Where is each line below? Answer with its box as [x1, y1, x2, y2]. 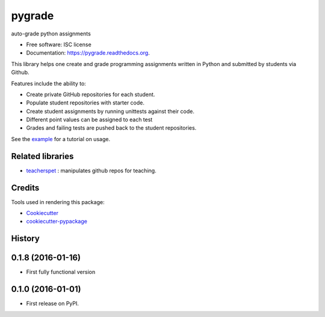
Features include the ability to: [11, 80, 87, 87]
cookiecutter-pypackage [26, 218, 87, 225]
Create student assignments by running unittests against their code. [26, 107, 195, 115]
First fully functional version [26, 268, 96, 276]
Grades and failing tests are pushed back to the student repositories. [26, 124, 197, 131]
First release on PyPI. [26, 300, 79, 307]
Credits [11, 183, 40, 193]
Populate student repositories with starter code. [26, 99, 144, 106]
